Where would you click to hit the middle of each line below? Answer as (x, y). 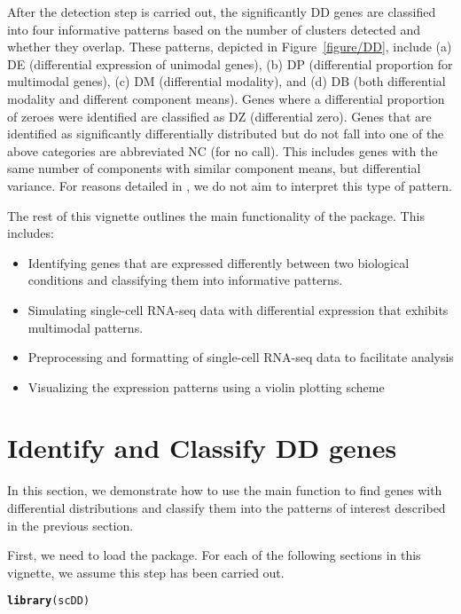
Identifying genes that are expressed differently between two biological (219, 262)
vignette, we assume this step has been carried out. (146, 572)
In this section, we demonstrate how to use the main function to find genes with (225, 490)
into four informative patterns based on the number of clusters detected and (214, 29)
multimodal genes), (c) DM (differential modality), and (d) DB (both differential (227, 81)
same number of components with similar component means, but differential (214, 168)
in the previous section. (70, 525)
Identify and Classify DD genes (202, 448)
